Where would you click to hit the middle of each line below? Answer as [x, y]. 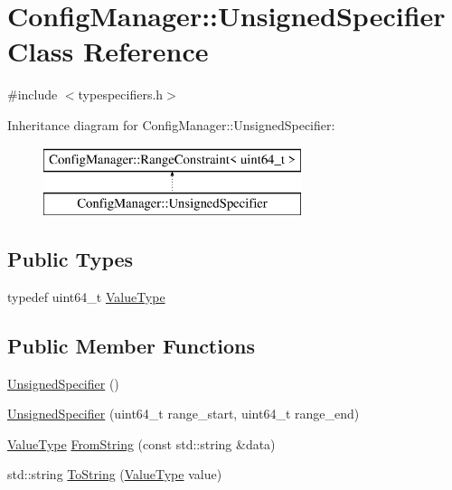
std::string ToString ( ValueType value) [115, 474]
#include [33, 94]
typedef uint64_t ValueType [86, 296]
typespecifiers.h [121, 94]
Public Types [71, 259]
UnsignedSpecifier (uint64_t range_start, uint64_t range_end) [184, 414]
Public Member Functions [131, 345]
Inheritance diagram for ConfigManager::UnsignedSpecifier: [171, 124]
